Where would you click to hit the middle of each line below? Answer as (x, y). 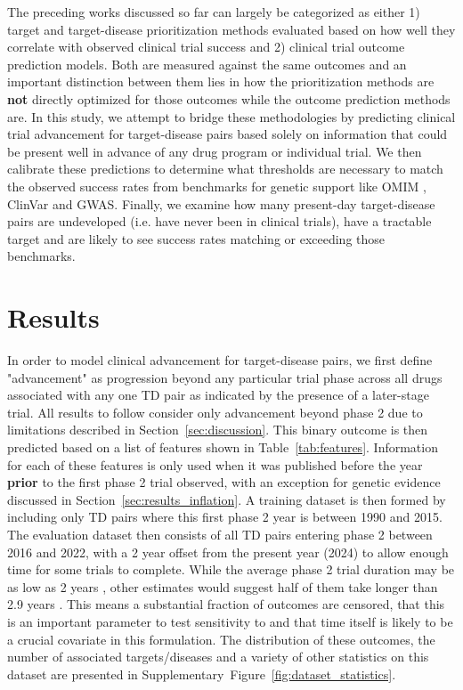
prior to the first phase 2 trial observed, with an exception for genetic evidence (224, 482)
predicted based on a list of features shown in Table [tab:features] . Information (223, 447)
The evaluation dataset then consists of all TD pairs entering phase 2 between (220, 534)
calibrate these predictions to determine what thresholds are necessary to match (225, 169)
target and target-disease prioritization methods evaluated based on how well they (231, 29)
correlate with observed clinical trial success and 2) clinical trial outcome (206, 47)
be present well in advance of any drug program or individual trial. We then (215, 151)
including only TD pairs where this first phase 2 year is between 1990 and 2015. (225, 517)
